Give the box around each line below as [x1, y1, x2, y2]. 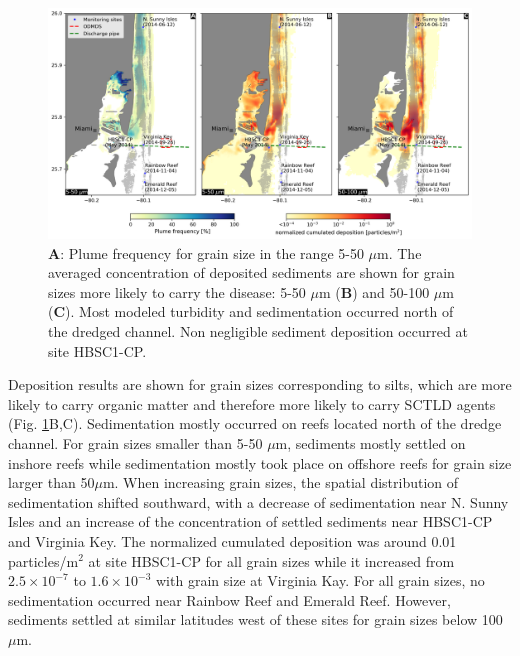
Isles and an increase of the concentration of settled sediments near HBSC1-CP [8, 511, 493, 532]
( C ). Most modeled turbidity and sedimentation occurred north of [48, 301, 454, 322]
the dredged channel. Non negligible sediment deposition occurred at [48, 321, 468, 342]
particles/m [8, 550, 79, 571]
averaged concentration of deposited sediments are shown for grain [48, 262, 455, 283]
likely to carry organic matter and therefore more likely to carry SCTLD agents [8, 393, 496, 414]
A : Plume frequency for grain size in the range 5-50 [48, 242, 364, 263]
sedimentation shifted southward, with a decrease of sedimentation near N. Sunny [8, 491, 509, 512]
